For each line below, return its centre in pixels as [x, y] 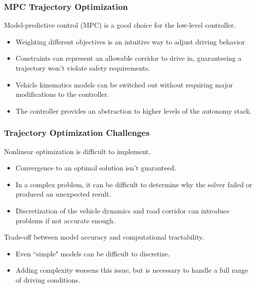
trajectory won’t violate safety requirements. [83, 68]
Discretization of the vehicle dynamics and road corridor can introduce [123, 210]
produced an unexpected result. [63, 194]
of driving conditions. [48, 279]
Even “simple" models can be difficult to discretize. [93, 253]
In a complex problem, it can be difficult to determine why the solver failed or [134, 184]
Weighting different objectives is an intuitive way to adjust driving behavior [130, 41]
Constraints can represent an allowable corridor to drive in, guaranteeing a [128, 58]
